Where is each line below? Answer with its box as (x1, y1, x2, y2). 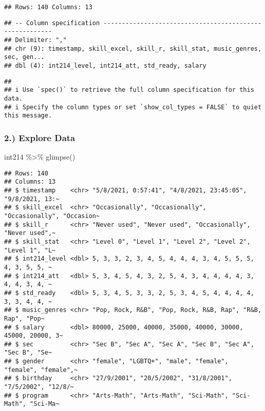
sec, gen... (4, 53, 45, 61)
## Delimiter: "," (4, 36, 67, 44)
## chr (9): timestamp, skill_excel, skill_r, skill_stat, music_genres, (4, 45, 262, 52)
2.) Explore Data (4, 131, 75, 144)
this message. (4, 112, 52, 120)
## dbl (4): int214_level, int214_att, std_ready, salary (4, 62, 206, 69)
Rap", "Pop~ (4, 315, 45, 322)
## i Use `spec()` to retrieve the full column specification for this (4, 86, 254, 94)
